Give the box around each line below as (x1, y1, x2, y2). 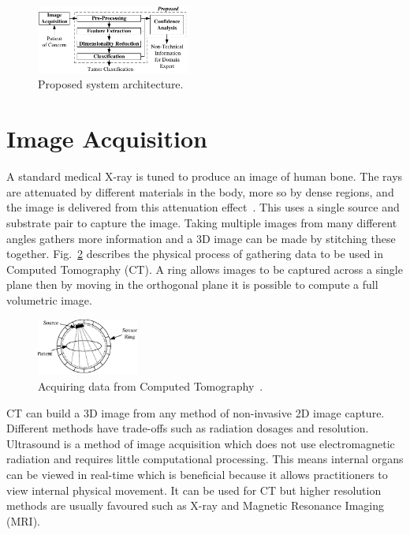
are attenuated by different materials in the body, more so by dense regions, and (6, 183, 394, 200)
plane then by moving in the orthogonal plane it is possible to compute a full (6, 276, 378, 293)
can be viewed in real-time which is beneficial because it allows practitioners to (6, 466, 388, 482)
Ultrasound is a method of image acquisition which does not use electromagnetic (6, 435, 395, 451)
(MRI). (6, 512, 40, 529)
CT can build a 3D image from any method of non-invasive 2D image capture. (6, 404, 385, 421)
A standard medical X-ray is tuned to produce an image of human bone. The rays (6, 168, 403, 185)
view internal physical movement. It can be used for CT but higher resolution (6, 481, 382, 498)
